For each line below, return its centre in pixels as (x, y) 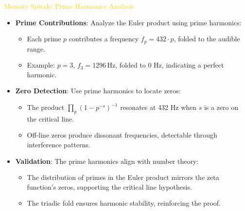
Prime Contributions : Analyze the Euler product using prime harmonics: (128, 22)
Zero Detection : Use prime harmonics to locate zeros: (98, 91)
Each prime (44, 39)
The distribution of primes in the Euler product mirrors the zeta (123, 177)
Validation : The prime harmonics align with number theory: (107, 161)
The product (46, 107)
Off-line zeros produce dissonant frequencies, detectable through (122, 135)
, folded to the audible (207, 39)
